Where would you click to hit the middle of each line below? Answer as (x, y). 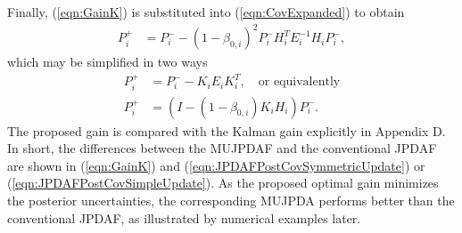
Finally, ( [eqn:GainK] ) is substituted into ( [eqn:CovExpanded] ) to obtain (206, 12)
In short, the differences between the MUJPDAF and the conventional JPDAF (222, 148)
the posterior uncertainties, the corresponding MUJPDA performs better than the (231, 201)
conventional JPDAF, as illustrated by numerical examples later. (184, 217)
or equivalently (299, 82)
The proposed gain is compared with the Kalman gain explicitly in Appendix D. (227, 130)
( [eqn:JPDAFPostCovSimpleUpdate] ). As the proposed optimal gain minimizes (223, 183)
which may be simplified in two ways (107, 62)
